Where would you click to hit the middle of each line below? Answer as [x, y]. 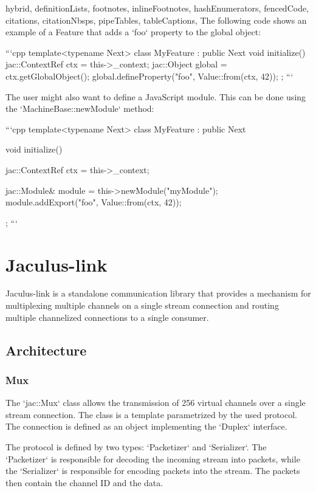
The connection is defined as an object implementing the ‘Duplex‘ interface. [146, 426]
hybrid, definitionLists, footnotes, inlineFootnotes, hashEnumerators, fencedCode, [157, 8]
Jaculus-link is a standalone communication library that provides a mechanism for [158, 293]
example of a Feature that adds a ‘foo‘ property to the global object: [133, 32]
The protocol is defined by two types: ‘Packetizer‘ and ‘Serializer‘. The [136, 447]
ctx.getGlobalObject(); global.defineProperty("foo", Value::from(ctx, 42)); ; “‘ [149, 76]
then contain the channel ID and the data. [84, 482]
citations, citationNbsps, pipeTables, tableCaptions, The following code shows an [156, 20]
